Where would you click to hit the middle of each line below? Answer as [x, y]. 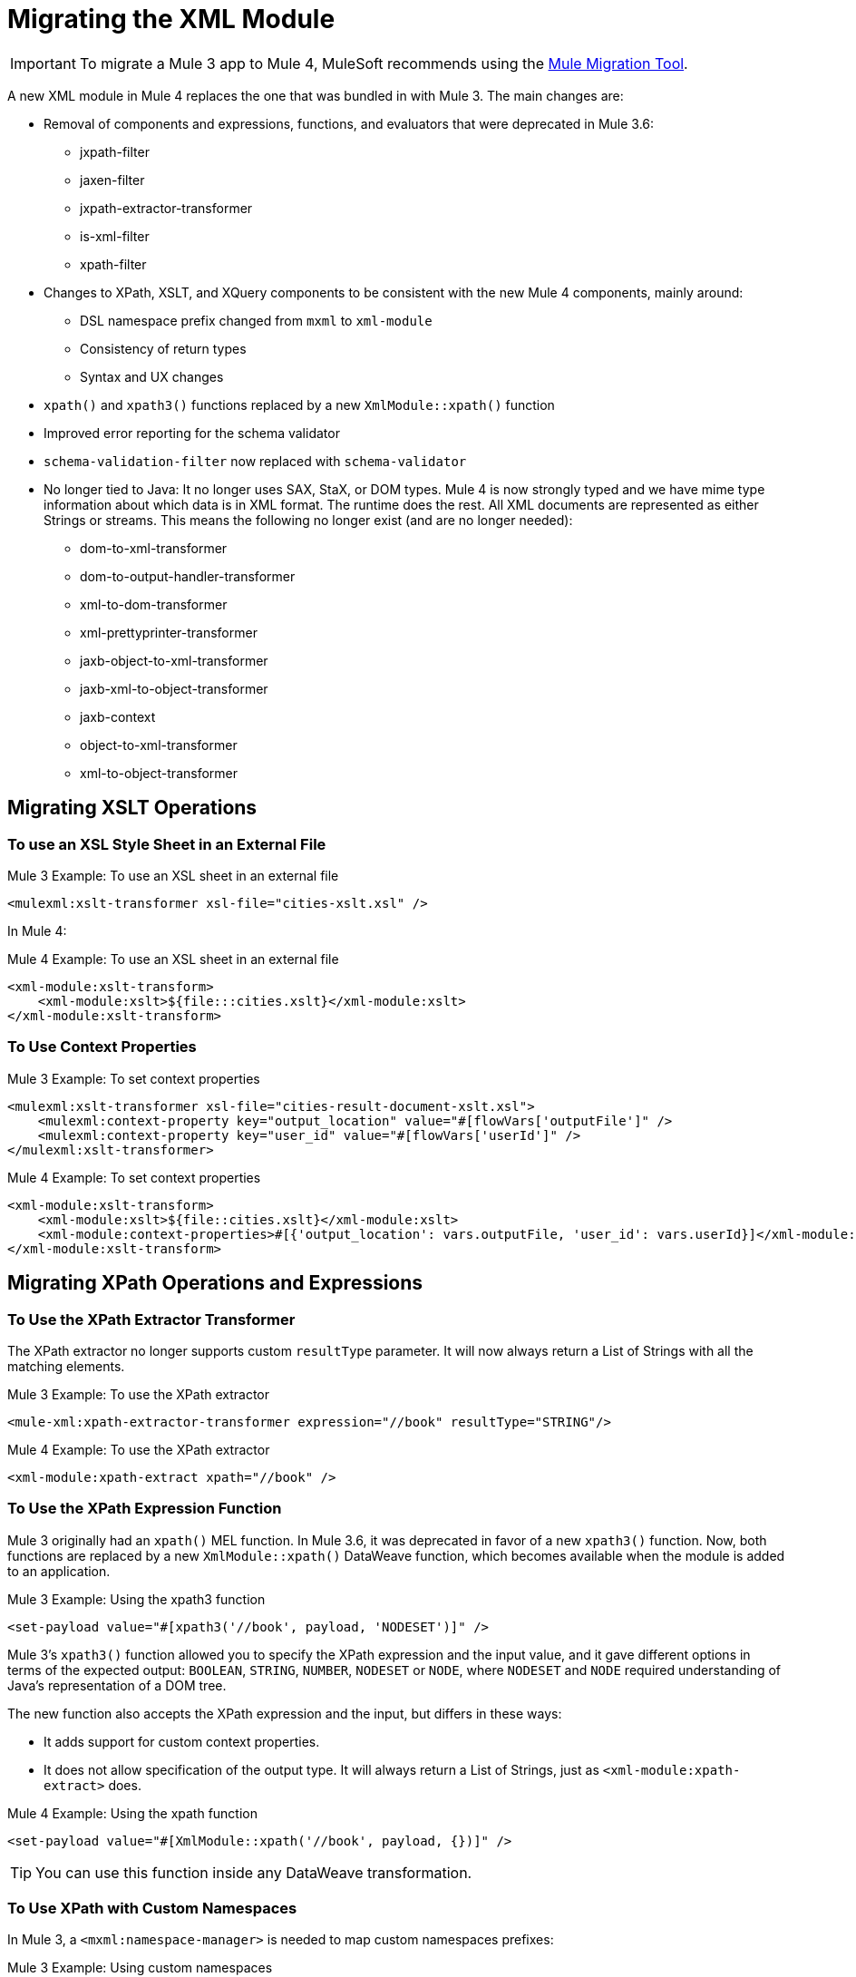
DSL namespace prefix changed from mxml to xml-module [256, 320]
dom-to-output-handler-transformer [188, 576]
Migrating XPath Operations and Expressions [215, 1283]
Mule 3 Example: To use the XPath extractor [139, 1394]
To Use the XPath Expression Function [145, 1509]
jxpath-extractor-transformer [166, 208]
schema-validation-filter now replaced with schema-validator [255, 461]
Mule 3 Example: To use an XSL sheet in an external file [173, 875]
